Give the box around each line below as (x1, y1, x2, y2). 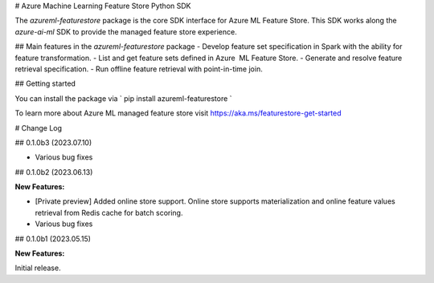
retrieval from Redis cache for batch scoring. (35, 208, 183, 217)
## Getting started (14, 79, 76, 88)
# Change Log (14, 123, 63, 132)
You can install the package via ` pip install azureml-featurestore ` (14, 93, 232, 103)
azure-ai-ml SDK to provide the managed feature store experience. (14, 26, 237, 36)
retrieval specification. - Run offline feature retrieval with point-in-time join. (14, 64, 263, 74)
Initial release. (14, 263, 61, 273)
